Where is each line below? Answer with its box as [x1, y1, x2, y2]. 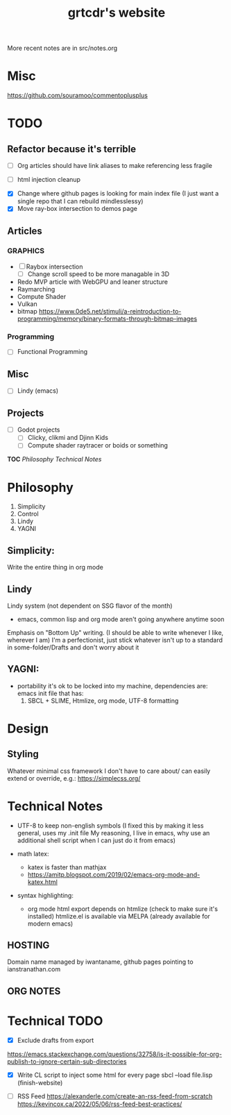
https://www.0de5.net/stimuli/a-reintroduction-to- [38, 307, 182, 316]
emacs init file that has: [17, 689, 84, 697]
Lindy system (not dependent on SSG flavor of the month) [7, 602, 173, 610]
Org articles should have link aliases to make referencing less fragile [17, 162, 213, 170]
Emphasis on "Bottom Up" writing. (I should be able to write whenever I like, [7, 628, 224, 636]
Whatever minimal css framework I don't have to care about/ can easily [7, 767, 211, 775]
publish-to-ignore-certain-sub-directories [7, 1057, 127, 1066]
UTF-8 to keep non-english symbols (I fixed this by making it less [17, 821, 204, 830]
